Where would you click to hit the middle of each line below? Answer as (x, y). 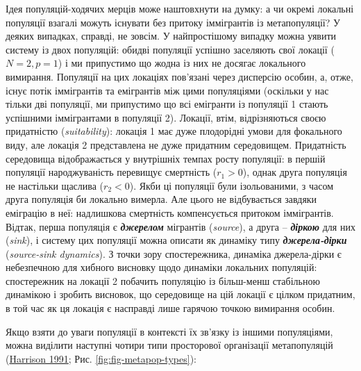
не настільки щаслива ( (55, 185)
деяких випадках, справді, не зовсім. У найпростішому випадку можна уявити (171, 36)
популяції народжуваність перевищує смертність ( (111, 172)
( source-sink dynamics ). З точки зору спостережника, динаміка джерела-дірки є (174, 253)
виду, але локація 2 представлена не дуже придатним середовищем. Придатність (176, 144)
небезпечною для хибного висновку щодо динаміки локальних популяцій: (161, 267)
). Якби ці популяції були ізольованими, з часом (231, 185)
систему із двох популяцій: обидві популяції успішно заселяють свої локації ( (170, 49)
